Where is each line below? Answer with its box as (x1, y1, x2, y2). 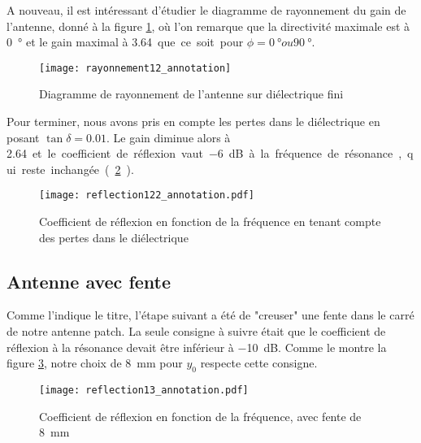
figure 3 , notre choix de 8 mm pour (7, 354, 183, 371)
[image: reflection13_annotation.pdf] (39, 384, 249, 397)
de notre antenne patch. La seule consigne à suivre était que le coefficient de (7, 323, 386, 340)
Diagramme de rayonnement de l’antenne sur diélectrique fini (39, 85, 344, 102)
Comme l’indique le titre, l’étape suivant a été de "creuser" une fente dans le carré (7, 306, 414, 324)
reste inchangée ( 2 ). (21, 160, 134, 177)
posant (7, 128, 40, 145)
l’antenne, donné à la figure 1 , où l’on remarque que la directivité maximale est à (7, 17, 410, 34)
